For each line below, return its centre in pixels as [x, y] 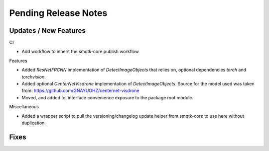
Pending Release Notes [58, 13]
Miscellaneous [24, 107]
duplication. [34, 123]
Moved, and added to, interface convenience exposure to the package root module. [108, 97]
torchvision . [34, 76]
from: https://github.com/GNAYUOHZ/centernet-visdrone [80, 91]
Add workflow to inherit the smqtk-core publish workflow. [81, 52]
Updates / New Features [47, 31]
